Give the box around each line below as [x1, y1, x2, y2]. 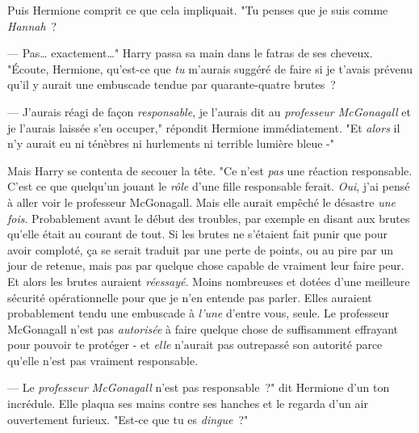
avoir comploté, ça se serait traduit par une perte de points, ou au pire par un [7, 241, 394, 258]
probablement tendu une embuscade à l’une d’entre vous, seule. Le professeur [7, 305, 389, 322]
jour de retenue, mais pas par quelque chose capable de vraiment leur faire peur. [7, 257, 404, 274]
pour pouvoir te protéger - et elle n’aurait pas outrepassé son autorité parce [7, 336, 383, 353]
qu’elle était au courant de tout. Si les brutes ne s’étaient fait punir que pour [7, 225, 388, 242]
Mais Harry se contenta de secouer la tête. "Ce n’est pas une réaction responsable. [7, 162, 413, 179]
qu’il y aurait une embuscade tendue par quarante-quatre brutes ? [7, 76, 336, 93]
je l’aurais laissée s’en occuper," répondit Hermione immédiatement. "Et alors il [7, 119, 400, 136]
